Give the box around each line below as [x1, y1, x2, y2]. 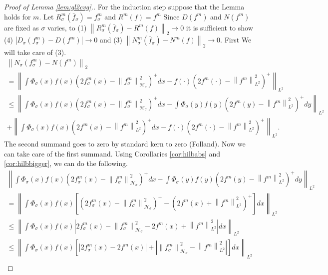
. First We [220, 34, 252, 45]
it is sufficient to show [186, 22, 253, 32]
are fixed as [4, 22, 39, 32]
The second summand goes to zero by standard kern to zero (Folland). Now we [4, 138, 246, 149]
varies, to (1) [47, 22, 87, 32]
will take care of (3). [4, 47, 66, 57]
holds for [4, 11, 31, 21]
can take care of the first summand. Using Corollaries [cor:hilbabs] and [4, 148, 221, 158]
